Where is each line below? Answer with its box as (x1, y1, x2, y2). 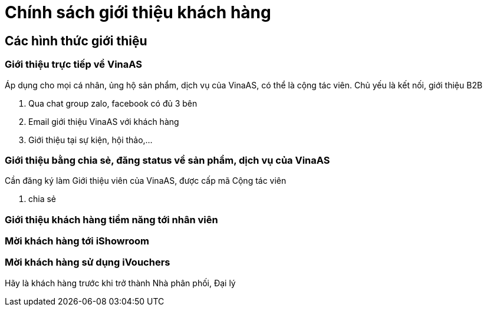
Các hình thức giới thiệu (5, 33, 147, 48)
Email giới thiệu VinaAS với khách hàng (28, 116, 179, 127)
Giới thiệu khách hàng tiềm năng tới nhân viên (5, 213, 218, 226)
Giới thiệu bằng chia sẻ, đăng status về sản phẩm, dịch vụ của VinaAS (5, 154, 330, 166)
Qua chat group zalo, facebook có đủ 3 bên (28, 98, 198, 108)
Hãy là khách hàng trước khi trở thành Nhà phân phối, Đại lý (5, 277, 236, 288)
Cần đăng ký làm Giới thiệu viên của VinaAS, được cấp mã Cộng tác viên (5, 176, 287, 186)
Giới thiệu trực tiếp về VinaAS (5, 58, 142, 71)
